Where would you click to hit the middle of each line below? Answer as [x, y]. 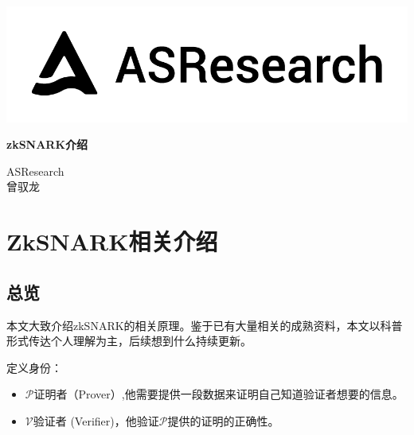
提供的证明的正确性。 [223, 420]
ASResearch [35, 171]
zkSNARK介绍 [47, 144]
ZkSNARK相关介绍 [112, 241]
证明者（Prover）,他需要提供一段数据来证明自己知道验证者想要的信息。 [219, 394]
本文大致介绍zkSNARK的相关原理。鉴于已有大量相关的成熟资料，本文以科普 [205, 325]
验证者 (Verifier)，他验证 [96, 420]
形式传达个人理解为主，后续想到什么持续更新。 [129, 341]
